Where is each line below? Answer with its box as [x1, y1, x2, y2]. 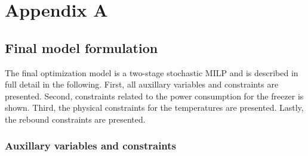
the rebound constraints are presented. [5, 113, 146, 125]
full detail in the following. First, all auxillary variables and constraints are [5, 78, 279, 91]
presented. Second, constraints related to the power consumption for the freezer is [5, 89, 304, 102]
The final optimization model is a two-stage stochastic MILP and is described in [5, 66, 298, 79]
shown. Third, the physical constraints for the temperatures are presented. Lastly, [5, 101, 304, 114]
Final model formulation [5, 38, 158, 57]
